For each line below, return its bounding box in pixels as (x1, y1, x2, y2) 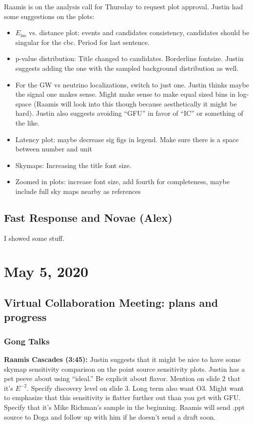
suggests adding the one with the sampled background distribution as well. (15, 63, 239, 73)
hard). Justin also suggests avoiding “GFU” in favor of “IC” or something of (15, 108, 243, 118)
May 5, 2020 (4, 261, 89, 281)
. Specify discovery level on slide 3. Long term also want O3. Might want (27, 382, 244, 393)
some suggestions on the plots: (4, 11, 95, 21)
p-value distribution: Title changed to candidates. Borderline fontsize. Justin (15, 53, 244, 64)
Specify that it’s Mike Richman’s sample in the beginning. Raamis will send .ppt (4, 402, 245, 412)
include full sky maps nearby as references (15, 186, 141, 196)
